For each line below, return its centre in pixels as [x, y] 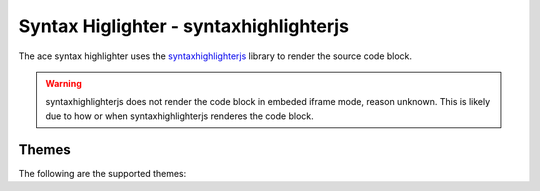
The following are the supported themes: [102, 173]
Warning [63, 83]
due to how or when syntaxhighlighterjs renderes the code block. [179, 116]
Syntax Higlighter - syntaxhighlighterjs [184, 26]
